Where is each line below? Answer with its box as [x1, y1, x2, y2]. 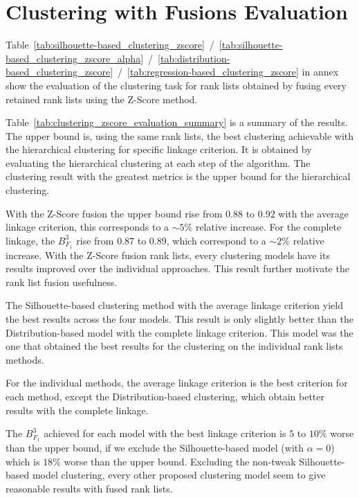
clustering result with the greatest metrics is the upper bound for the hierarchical [6, 169, 351, 184]
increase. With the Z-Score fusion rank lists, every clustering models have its [6, 247, 330, 262]
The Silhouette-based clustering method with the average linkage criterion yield [6, 298, 343, 312]
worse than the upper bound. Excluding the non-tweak [64, 454, 296, 468]
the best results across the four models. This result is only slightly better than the [6, 312, 354, 326]
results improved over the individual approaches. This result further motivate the [6, 261, 349, 276]
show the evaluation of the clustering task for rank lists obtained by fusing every [6, 78, 347, 92]
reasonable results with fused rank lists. [6, 481, 173, 495]
